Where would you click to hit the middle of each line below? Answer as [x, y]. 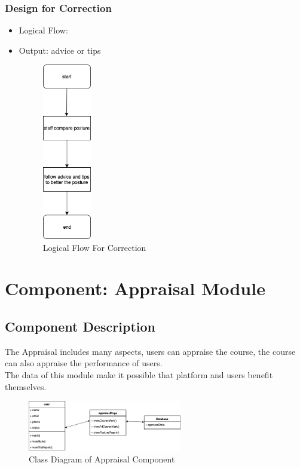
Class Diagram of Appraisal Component [102, 459]
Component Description [80, 327]
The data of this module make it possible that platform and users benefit [139, 375]
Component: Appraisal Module [135, 288]
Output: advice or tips [60, 50]
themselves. [26, 386]
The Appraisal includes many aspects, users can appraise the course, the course [150, 351]
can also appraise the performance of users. [84, 363]
